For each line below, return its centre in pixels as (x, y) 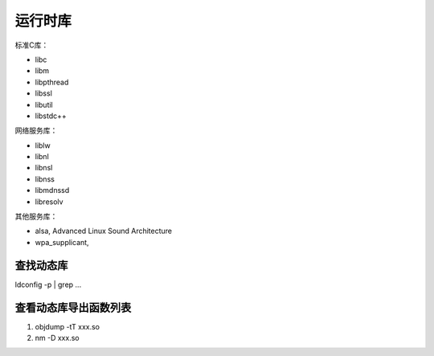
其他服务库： (36, 216)
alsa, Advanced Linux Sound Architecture (104, 231)
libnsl (44, 168)
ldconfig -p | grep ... (48, 284)
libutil (44, 104)
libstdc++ (51, 116)
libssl (43, 93)
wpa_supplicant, (62, 242)
